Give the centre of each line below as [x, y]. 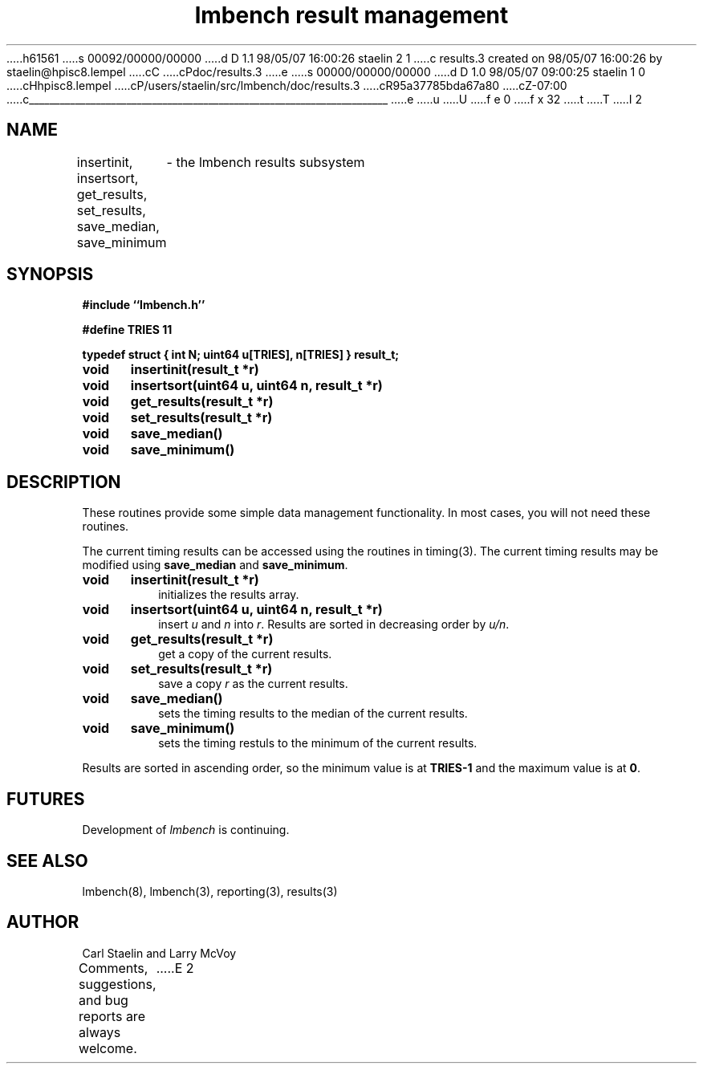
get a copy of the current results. [245, 654]
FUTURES [46, 799]
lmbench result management [351, 15]
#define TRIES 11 [127, 330]
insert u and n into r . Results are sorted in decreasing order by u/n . [334, 625]
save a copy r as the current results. [253, 684]
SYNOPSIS [50, 275]
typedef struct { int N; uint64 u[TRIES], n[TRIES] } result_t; [241, 355]
